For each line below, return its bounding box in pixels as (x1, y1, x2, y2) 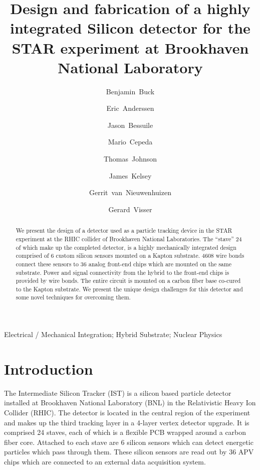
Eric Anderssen (106, 103, 154, 113)
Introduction (4, 358, 93, 379)
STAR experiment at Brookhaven (12, 37, 249, 58)
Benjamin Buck (106, 86, 155, 96)
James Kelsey (109, 170, 152, 181)
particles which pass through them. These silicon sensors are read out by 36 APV (4, 446, 254, 457)
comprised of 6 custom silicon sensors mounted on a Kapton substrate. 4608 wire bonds (16, 251, 244, 260)
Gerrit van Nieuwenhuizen (89, 187, 171, 198)
